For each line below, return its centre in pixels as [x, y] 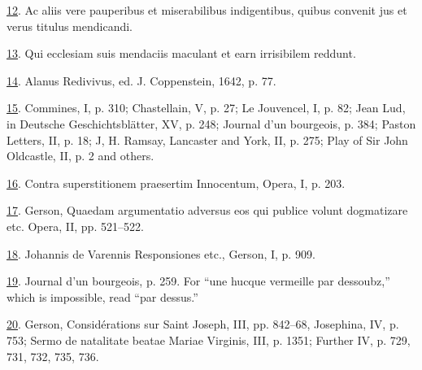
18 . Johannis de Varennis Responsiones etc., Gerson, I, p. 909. [161, 253]
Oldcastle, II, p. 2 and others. [80, 156]
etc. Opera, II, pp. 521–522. [75, 226]
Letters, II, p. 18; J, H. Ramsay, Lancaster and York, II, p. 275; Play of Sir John [207, 139]
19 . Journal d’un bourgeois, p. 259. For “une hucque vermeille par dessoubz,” [198, 281]
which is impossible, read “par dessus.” [102, 296]
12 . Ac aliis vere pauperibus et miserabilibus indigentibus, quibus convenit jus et [207, 10]
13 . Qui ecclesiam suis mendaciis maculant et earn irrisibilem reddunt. [181, 53]
